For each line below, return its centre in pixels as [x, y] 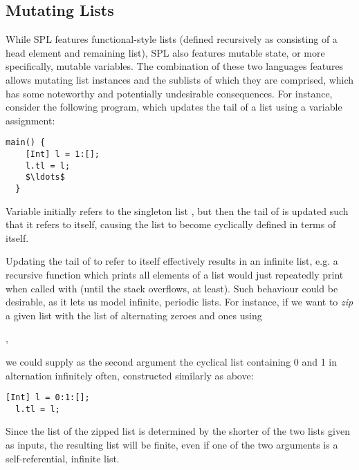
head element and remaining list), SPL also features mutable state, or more [165, 52]
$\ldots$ [45, 177]
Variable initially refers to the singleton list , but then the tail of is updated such [177, 210]
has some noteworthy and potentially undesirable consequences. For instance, [169, 93]
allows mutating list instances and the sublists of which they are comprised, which [180, 79]
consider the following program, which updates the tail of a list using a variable [174, 107]
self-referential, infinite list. [63, 458]
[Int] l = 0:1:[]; [48, 398]
